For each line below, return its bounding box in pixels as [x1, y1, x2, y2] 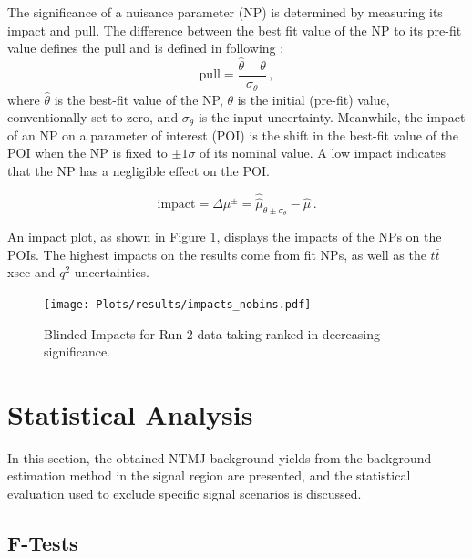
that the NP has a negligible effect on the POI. [7, 160, 270, 180]
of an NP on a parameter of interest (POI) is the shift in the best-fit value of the [7, 125, 459, 144]
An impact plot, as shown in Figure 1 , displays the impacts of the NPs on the [7, 227, 442, 246]
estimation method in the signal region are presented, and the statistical [7, 466, 411, 485]
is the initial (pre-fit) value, [237, 89, 390, 108]
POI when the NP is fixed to [7, 143, 168, 162]
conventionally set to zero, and [7, 108, 179, 127]
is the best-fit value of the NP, [54, 89, 223, 108]
